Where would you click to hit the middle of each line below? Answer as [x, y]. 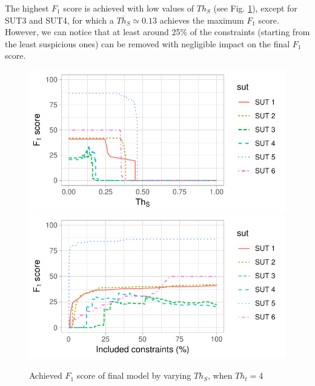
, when [220, 375]
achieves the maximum [202, 20]
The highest [27, 8]
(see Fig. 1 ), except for [255, 8]
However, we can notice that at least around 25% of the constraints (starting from [157, 32]
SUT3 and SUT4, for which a [59, 20]
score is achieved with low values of [129, 8]
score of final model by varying [134, 375]
